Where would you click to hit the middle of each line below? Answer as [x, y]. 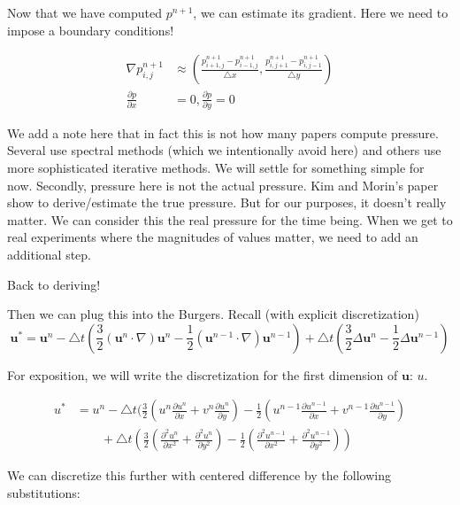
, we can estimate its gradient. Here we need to [321, 12]
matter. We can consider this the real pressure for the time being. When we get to [230, 219]
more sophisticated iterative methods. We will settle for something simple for [216, 168]
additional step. [49, 255]
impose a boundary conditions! [91, 30]
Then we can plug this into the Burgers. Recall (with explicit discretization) [213, 314]
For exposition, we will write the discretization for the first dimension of [203, 374]
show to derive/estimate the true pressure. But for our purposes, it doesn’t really [227, 202]
